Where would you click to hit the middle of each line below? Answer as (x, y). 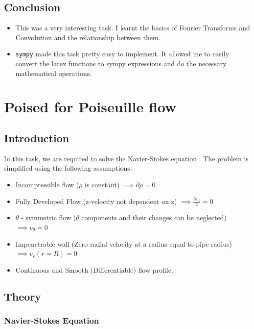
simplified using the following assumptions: (68, 168)
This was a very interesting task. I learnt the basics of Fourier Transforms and (133, 28)
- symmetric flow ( (49, 217)
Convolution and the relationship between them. (88, 37)
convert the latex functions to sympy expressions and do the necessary (121, 63)
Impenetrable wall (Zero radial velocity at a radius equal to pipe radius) (124, 243)
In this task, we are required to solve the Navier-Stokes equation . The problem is (126, 158)
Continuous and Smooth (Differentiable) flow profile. (94, 269)
